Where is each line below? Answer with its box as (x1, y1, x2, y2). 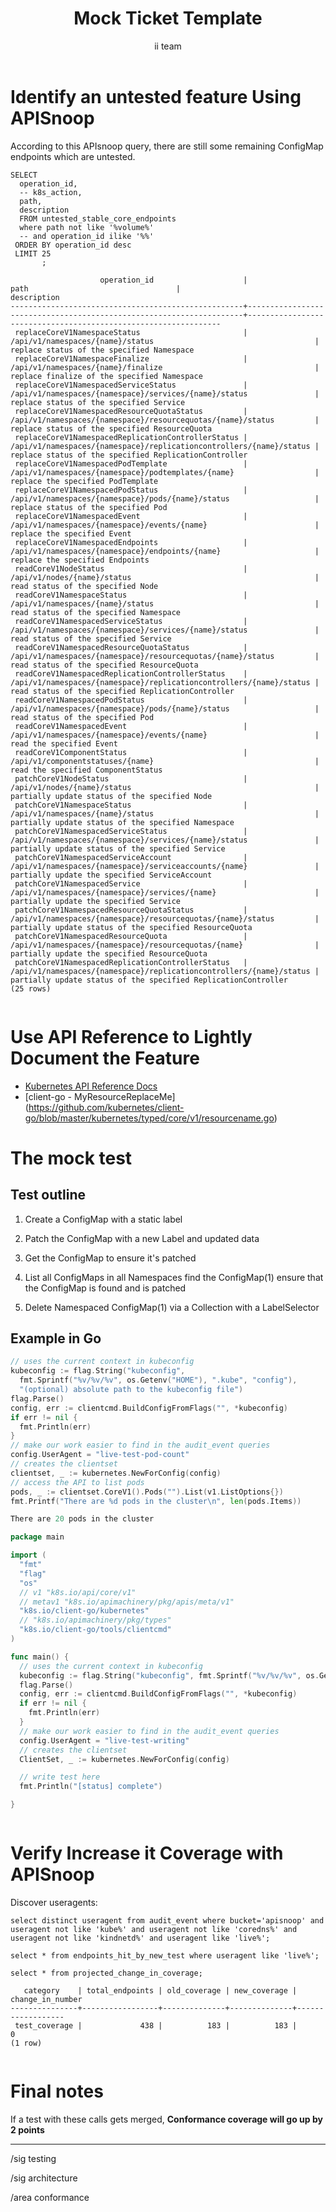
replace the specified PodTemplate (10, 476, 159, 486)
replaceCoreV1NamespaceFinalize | (14, 353, 248, 364)
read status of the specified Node (10, 581, 159, 591)
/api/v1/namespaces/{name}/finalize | (10, 362, 320, 372)
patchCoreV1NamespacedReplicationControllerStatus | (14, 957, 248, 967)
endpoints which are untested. (10, 150, 136, 162)
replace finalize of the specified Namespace (10, 371, 203, 381)
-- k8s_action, (19, 187, 83, 197)
